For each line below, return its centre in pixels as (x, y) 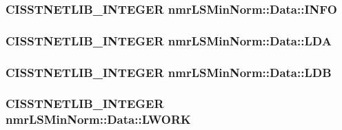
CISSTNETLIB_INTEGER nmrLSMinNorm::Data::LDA (169, 40)
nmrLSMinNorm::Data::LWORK (98, 119)
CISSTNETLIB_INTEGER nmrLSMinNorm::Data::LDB (169, 72)
